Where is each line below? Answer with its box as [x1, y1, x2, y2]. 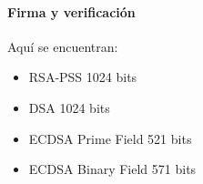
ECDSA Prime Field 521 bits [28, 128, 192, 148]
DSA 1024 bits [28, 97, 110, 117]
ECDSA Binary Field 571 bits [28, 159, 197, 179]
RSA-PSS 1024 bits [28, 67, 137, 87]
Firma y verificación [7, 2, 136, 21]
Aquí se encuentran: [7, 36, 118, 56]
